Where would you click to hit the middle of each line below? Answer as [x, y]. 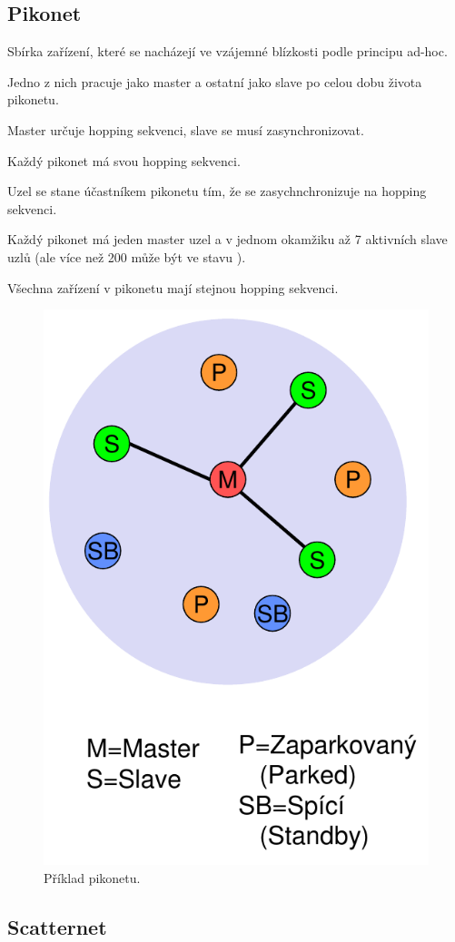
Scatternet [57, 926]
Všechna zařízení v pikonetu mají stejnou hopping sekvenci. [173, 287]
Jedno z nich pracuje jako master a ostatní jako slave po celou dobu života [215, 81]
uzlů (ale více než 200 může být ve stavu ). [127, 256]
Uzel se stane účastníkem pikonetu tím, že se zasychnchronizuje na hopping [217, 191]
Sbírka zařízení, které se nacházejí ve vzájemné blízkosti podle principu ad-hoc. [227, 51]
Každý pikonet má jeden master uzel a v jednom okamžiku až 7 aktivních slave [227, 239]
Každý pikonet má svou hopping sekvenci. [124, 160]
